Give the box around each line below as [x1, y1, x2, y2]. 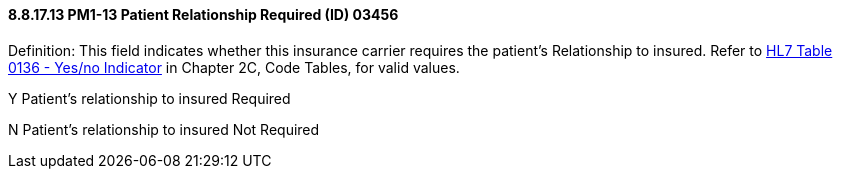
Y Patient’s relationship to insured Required [8, 89, 291, 107]
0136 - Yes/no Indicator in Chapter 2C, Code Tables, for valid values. [8, 58, 460, 76]
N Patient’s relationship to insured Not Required [8, 120, 320, 138]
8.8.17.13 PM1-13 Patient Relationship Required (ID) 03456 [8, 6, 399, 23]
